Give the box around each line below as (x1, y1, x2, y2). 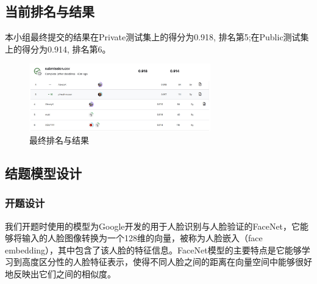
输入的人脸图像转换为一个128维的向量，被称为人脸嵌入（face (21, 231, 263, 244)
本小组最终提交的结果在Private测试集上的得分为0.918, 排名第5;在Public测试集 (5, 31, 309, 43)
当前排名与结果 (5, 2, 94, 21)
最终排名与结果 (29, 133, 89, 146)
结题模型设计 (5, 163, 82, 182)
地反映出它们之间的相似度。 (5, 267, 116, 280)
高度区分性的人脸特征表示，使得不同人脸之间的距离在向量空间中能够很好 (21, 255, 312, 268)
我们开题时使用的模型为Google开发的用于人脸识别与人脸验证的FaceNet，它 (5, 219, 301, 232)
